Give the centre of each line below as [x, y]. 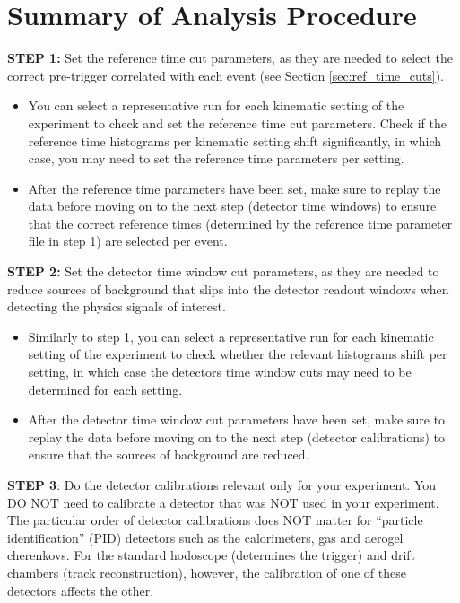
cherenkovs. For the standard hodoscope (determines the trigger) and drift [212, 555]
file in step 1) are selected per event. [128, 241]
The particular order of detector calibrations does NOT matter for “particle [215, 520]
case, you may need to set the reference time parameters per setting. [216, 158]
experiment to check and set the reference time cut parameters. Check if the [237, 122]
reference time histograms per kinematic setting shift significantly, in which [235, 140]
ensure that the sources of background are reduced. [169, 454]
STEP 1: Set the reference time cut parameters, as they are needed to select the [230, 58]
